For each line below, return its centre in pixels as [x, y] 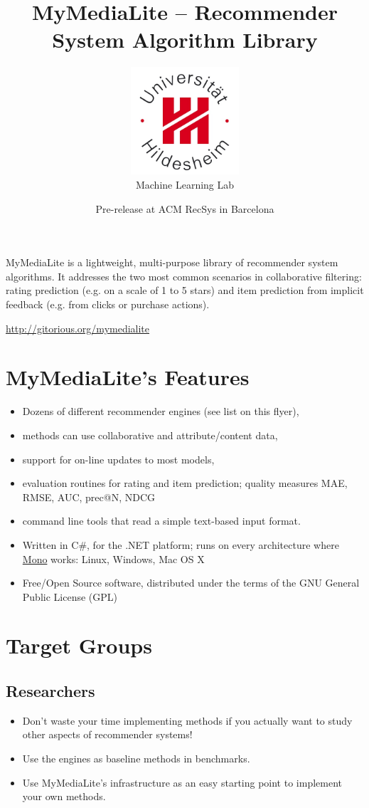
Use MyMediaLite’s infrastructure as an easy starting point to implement [182, 782]
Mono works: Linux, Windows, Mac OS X [113, 558]
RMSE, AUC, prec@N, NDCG [89, 497]
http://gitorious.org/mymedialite [78, 328]
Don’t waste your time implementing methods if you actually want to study [187, 720]
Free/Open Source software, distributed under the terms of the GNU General [191, 583]
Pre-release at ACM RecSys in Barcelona [185, 208]
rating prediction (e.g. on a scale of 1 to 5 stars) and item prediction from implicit [185, 290]
